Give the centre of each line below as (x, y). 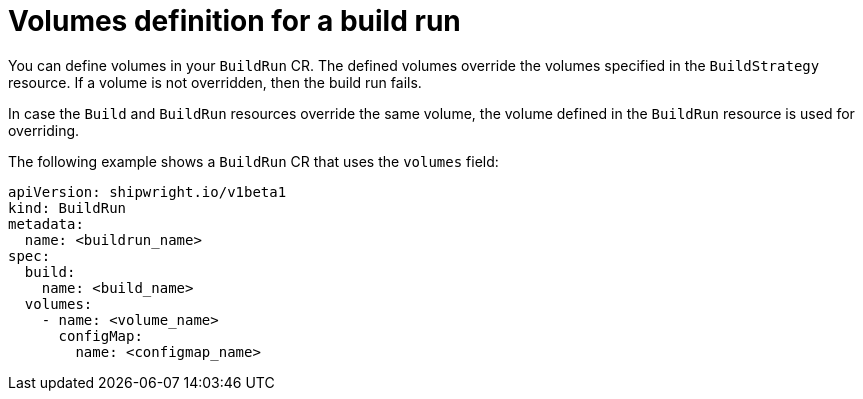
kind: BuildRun (67, 207)
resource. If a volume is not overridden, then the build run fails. (215, 82)
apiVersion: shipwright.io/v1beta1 (147, 191)
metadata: (46, 223)
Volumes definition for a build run (234, 21)
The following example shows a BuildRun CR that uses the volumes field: (253, 161)
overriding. (44, 130)
